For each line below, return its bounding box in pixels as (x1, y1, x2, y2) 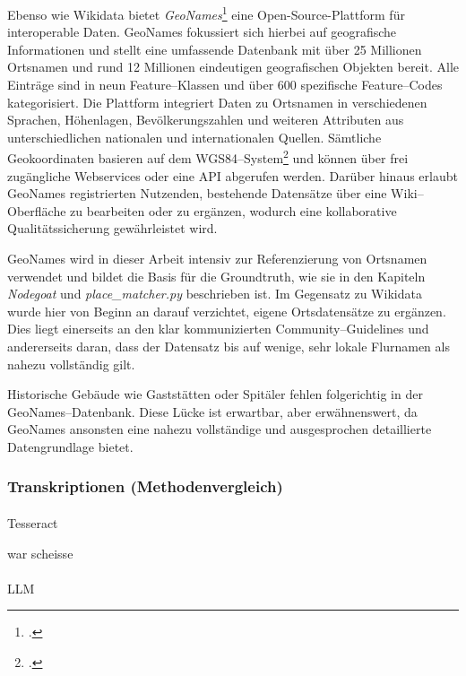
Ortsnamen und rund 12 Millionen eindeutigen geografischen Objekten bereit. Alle (7, 57, 459, 76)
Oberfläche (7, 201, 66, 220)
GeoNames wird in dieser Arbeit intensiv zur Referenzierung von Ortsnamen (7, 249, 427, 268)
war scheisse (7, 543, 73, 562)
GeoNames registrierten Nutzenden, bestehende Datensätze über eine (7, 184, 387, 203)
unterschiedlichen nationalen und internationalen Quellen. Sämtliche (7, 127, 382, 146)
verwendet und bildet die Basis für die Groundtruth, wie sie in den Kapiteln (7, 266, 426, 285)
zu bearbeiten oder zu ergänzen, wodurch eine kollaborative (70, 201, 397, 220)
